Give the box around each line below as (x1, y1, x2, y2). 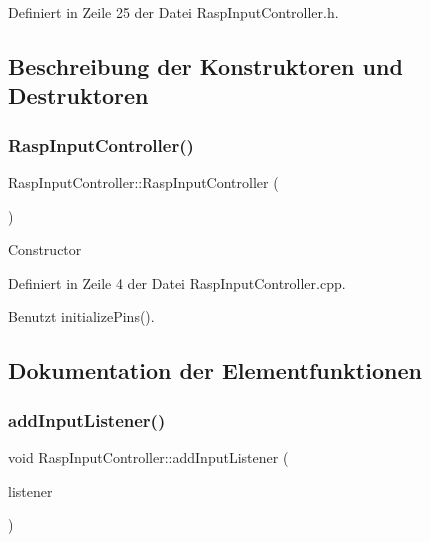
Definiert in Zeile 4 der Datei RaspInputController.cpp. (8, 272, 346, 293)
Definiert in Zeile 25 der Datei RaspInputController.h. (8, 2, 339, 22)
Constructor (8, 239, 82, 260)
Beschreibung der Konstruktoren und (8, 50, 403, 81)
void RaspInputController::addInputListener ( (8, 446, 289, 467)
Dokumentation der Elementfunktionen (8, 355, 422, 386)
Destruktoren (8, 80, 149, 111)
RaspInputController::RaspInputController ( (8, 171, 279, 192)
